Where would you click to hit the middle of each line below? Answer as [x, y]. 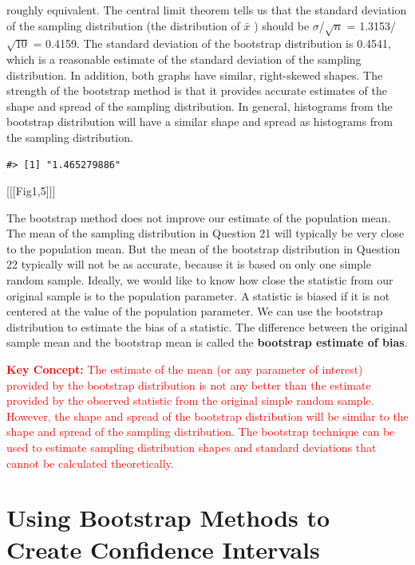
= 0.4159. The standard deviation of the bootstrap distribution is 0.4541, [212, 43]
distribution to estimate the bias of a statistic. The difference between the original [207, 326]
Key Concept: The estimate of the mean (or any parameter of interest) [185, 369]
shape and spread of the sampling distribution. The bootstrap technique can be [201, 432]
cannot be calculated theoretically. [90, 463]
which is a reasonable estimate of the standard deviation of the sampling [184, 59]
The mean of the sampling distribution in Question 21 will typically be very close [206, 233]
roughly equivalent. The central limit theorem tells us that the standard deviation [207, 10]
